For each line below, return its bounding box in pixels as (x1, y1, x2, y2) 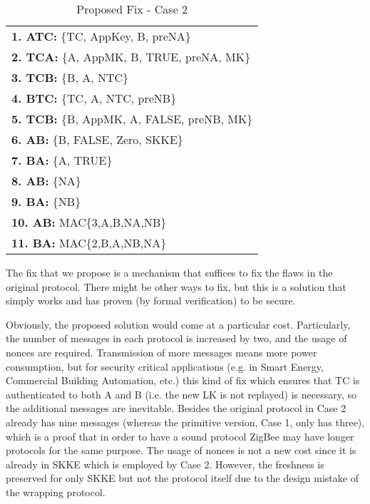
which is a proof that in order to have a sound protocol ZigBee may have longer (6, 428, 354, 443)
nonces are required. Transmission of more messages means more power (6, 344, 317, 359)
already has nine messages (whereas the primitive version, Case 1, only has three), (6, 414, 365, 429)
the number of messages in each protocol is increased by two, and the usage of (6, 331, 347, 346)
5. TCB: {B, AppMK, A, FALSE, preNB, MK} (11, 110, 253, 127)
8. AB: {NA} (11, 173, 81, 189)
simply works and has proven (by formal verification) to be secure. (6, 293, 296, 308)
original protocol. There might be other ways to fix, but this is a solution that (6, 279, 346, 294)
